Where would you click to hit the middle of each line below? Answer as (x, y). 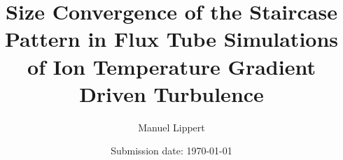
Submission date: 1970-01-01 (171, 151)
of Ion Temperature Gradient (171, 66)
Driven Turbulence (171, 93)
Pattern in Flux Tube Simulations (171, 39)
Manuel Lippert (171, 127)
